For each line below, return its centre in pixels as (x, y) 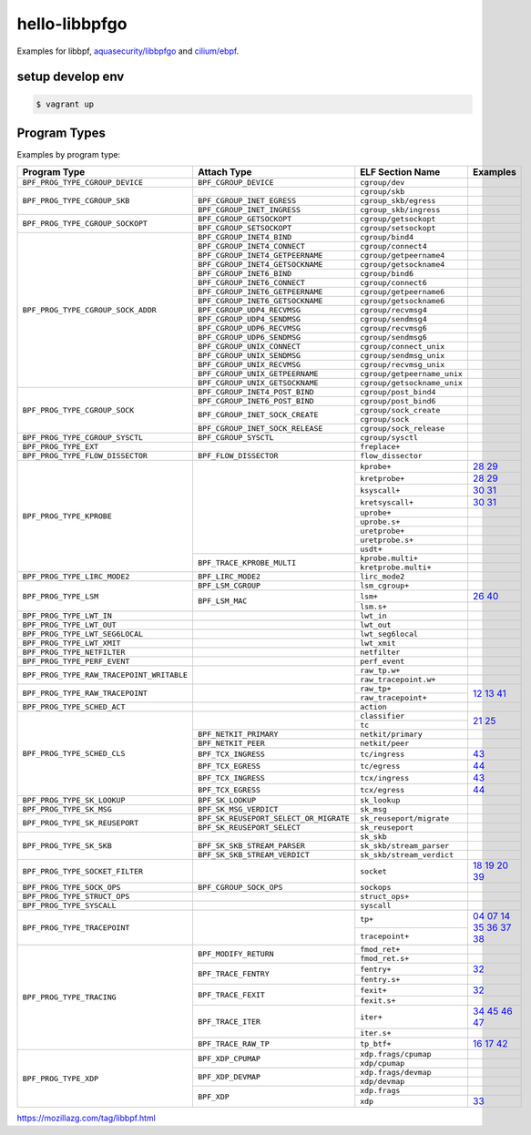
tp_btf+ (376, 1043)
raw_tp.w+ (380, 671)
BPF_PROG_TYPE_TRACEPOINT (76, 928)
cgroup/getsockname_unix (412, 383)
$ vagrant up (65, 104)
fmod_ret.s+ (385, 959)
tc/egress (380, 766)
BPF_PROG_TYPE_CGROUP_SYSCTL (83, 438)
